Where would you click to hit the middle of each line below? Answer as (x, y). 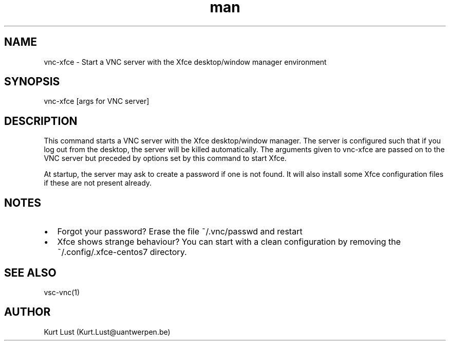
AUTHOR (27, 312)
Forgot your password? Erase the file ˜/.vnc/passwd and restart (180, 232)
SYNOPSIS (32, 82)
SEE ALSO (30, 273)
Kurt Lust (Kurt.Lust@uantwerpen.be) (107, 332)
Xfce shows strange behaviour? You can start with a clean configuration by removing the (229, 242)
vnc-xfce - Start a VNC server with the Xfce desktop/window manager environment (185, 62)
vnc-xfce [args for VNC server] (97, 101)
